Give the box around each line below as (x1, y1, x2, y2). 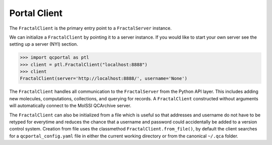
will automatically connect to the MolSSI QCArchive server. (9, 103, 131, 109)
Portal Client (9, 8, 63, 19)
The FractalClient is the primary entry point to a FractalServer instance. (9, 25, 172, 31)
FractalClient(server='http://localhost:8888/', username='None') (20, 76, 187, 81)
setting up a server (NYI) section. (9, 41, 78, 47)
